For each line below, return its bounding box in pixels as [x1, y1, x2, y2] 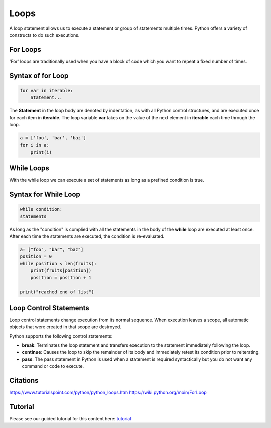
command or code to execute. [22, 363, 84, 369]
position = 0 [20, 254, 52, 259]
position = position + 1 [30, 275, 92, 280]
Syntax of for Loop [9, 71, 69, 80]
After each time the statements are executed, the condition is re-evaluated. [9, 233, 165, 239]
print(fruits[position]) [30, 268, 92, 273]
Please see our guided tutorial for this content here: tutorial [9, 416, 131, 422]
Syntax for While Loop [9, 190, 80, 199]
